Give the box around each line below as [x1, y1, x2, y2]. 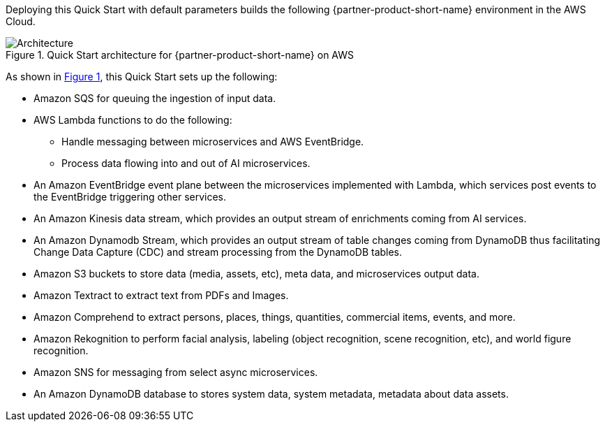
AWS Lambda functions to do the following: [33, 114, 232, 126]
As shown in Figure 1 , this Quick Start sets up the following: [6, 71, 278, 82]
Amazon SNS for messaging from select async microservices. [33, 366, 318, 378]
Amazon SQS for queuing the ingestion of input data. [33, 92, 276, 104]
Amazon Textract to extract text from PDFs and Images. [33, 289, 289, 301]
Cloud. [6, 15, 36, 27]
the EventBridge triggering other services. [33, 191, 227, 203]
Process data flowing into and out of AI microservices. [61, 157, 311, 169]
